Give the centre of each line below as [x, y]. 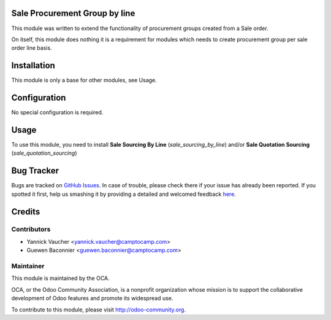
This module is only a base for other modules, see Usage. [84, 80]
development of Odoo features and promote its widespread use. [92, 299]
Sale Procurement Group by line [73, 13]
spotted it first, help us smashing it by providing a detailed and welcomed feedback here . [124, 194]
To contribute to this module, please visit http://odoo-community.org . [99, 310]
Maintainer [28, 266]
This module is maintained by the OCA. [60, 278]
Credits [26, 212]
